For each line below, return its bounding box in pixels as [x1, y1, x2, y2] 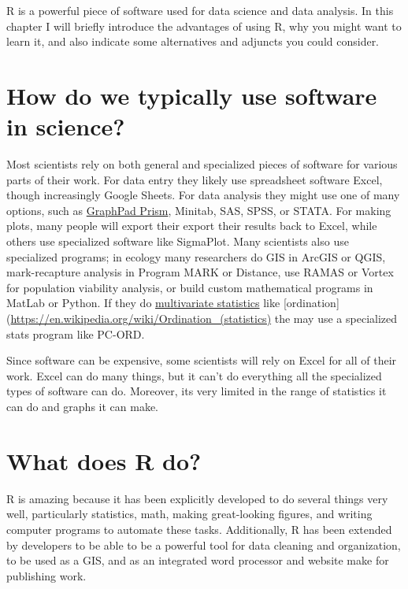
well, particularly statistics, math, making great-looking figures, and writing [6, 506, 373, 522]
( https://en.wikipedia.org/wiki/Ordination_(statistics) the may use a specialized [6, 310, 398, 327]
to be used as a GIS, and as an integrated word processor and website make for [6, 552, 389, 569]
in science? [6, 110, 125, 143]
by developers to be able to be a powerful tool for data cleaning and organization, [6, 536, 401, 553]
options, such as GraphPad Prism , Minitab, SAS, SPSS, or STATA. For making [6, 202, 391, 218]
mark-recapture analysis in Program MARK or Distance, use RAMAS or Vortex [6, 264, 394, 280]
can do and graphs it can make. [6, 398, 159, 414]
